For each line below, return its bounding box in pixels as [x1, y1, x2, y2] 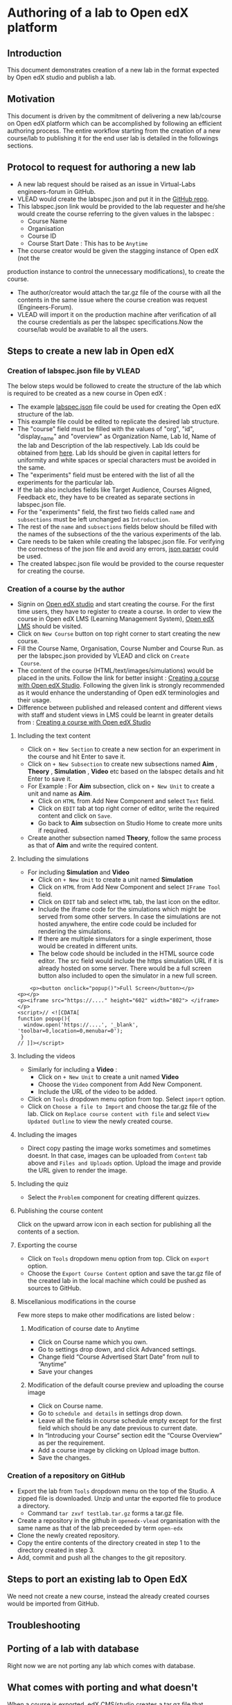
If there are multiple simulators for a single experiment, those [37, 935, 212, 943]
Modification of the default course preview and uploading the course [27, 1381, 224, 1389]
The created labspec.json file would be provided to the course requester [17, 560, 224, 568]
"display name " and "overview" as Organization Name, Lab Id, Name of [17, 433, 217, 442]
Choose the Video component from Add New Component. [37, 1080, 203, 1089]
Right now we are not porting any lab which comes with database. [7, 1661, 196, 1670]
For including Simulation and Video [27, 868, 130, 877]
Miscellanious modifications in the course [17, 1298, 136, 1306]
